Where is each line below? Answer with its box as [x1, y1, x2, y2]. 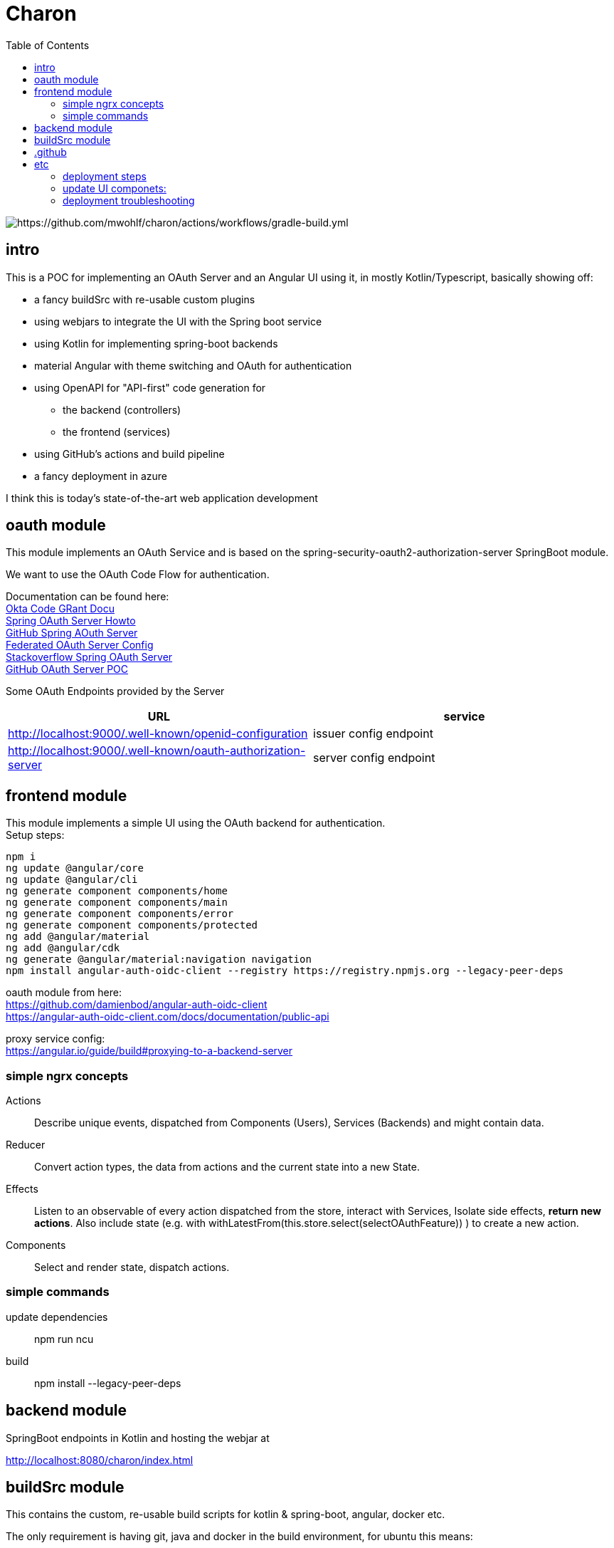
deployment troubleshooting [63, 194, 195, 206]
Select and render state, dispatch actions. [34, 1261, 230, 1274]
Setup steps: [6, 829, 65, 842]
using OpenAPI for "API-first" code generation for [34, 381, 266, 394]
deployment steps [63, 169, 147, 182]
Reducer [6, 1139, 46, 1151]
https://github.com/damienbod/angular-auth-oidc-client [6, 998, 268, 1011]
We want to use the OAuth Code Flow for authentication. [6, 568, 270, 581]
